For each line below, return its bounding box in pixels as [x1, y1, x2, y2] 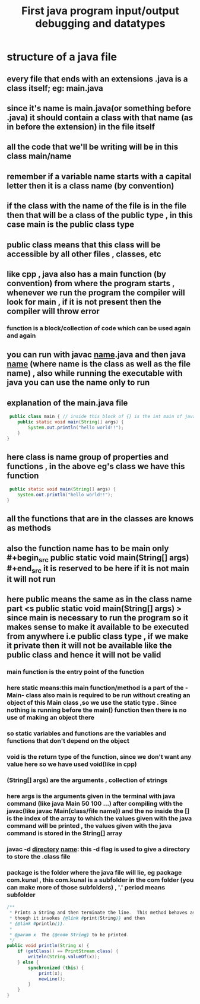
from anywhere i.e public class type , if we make [7, 631, 189, 642]
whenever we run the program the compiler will [7, 287, 186, 297]
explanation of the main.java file [7, 398, 128, 408]
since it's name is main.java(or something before [7, 103, 192, 113]
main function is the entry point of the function [7, 668, 145, 676]
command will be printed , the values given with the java [7, 821, 172, 829]
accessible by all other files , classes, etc [7, 249, 162, 259]
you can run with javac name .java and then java [7, 350, 186, 360]
